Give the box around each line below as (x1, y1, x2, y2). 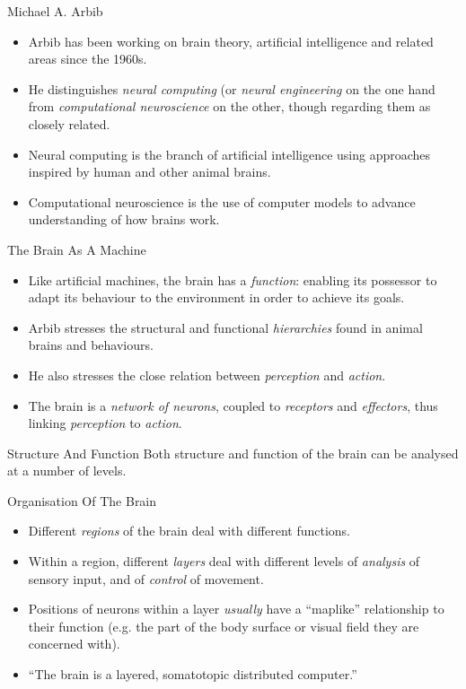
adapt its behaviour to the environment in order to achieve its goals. (28, 288, 405, 307)
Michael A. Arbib (7, 2, 103, 20)
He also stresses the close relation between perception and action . (28, 365, 386, 384)
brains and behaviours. (28, 336, 154, 354)
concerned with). (28, 634, 120, 653)
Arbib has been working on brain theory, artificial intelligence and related (28, 31, 434, 50)
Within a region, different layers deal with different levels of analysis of (28, 552, 420, 571)
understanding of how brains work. (28, 210, 220, 229)
